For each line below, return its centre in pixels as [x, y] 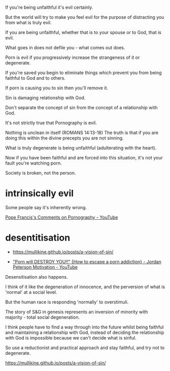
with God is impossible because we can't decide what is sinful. [71, 338]
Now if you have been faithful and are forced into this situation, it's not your [84, 158]
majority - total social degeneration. [43, 317]
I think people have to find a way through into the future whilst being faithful [84, 327]
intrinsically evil [40, 194]
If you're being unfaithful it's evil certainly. [49, 7]
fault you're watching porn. [33, 163]
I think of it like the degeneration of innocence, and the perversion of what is [85, 287]
